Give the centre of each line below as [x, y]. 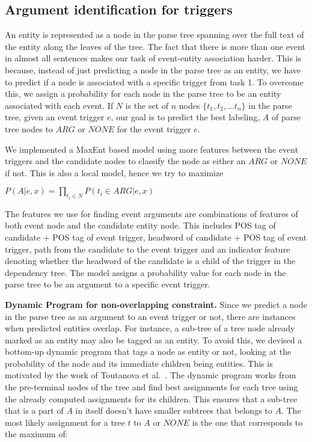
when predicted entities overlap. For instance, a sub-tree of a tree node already [150, 328]
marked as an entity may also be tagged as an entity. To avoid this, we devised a [154, 339]
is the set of [147, 105]
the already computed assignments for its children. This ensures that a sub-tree [151, 398]
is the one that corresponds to [247, 422]
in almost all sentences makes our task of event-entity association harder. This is [153, 58]
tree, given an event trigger [55, 117]
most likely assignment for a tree [65, 422]
